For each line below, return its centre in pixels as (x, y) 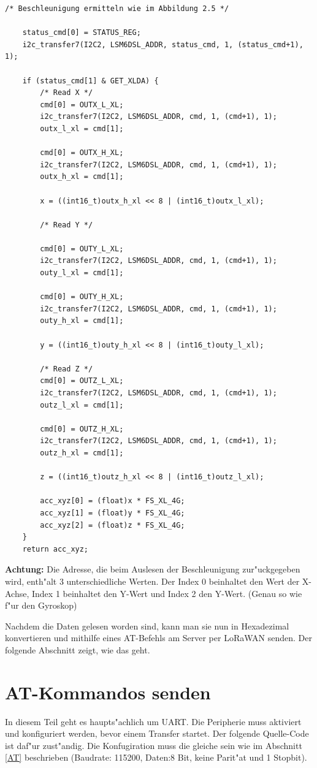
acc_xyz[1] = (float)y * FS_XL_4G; (113, 513)
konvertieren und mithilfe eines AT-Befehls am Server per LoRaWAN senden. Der (158, 638)
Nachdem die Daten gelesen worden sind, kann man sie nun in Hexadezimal (147, 625)
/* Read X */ (67, 93)
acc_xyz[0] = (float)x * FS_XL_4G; (113, 501)
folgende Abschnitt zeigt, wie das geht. (78, 649)
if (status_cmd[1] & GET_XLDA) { (90, 81)
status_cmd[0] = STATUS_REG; (82, 33)
